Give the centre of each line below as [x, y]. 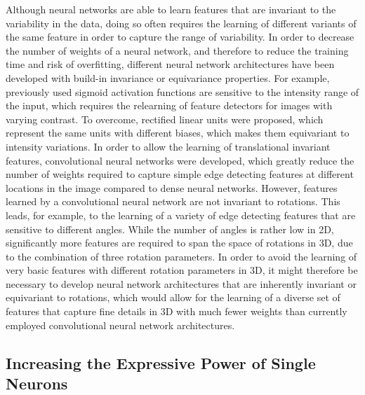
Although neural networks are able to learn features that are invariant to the [171, 9]
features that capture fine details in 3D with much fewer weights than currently [177, 311]
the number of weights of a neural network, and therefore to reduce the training [177, 50]
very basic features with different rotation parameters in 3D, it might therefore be [182, 270]
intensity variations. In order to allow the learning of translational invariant [168, 146]
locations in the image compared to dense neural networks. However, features [172, 187]
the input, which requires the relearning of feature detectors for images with [169, 105]
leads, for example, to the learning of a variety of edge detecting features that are [181, 215]
